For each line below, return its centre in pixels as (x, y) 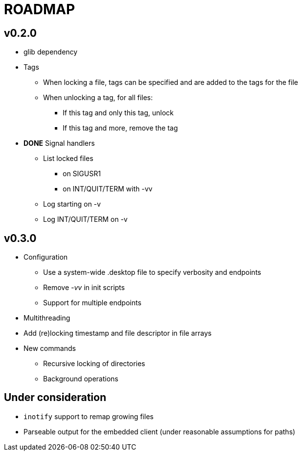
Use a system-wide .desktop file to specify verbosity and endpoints (152, 272)
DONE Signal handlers (59, 143)
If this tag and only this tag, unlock (118, 113)
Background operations (81, 379)
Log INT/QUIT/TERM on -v (85, 219)
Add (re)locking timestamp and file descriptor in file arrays (118, 333)
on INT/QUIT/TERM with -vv (108, 189)
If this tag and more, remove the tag (120, 128)
